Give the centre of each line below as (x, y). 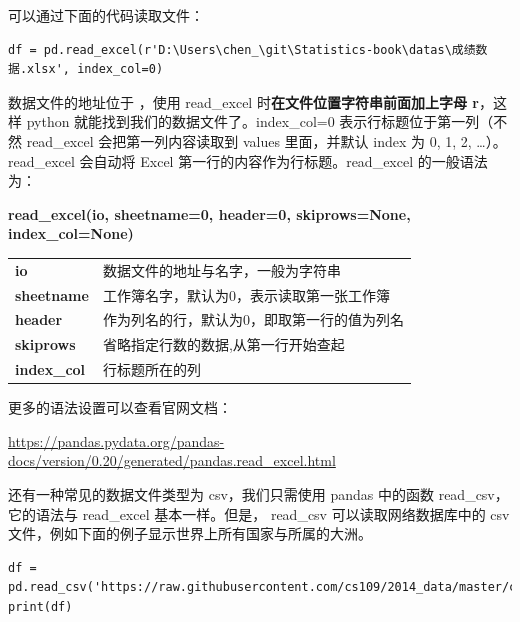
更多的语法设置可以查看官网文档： (120, 407)
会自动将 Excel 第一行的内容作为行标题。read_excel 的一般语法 (283, 160)
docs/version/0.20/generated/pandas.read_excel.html (172, 460)
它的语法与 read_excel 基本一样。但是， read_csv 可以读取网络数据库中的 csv (259, 513)
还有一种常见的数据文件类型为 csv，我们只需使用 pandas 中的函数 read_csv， (258, 493)
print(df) (40, 606)
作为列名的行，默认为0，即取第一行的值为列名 (253, 319)
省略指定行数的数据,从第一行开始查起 (223, 344)
